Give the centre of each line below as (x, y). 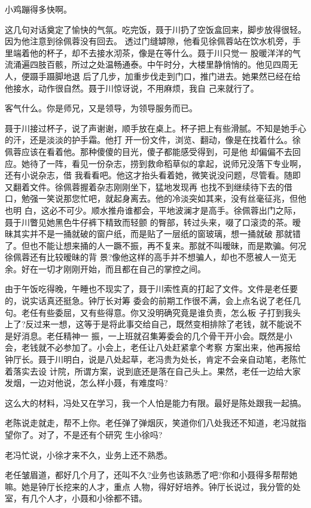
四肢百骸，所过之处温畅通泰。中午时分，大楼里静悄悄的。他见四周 (159, 64)
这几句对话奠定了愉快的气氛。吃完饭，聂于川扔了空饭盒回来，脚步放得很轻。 (155, 29)
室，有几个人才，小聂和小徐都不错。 (76, 498)
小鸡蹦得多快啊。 (38, 9)
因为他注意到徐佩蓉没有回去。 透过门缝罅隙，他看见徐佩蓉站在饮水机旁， (149, 41)
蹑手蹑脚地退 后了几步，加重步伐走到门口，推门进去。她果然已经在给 (165, 76)
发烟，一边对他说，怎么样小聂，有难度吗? (86, 383)
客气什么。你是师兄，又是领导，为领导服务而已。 (101, 108)
